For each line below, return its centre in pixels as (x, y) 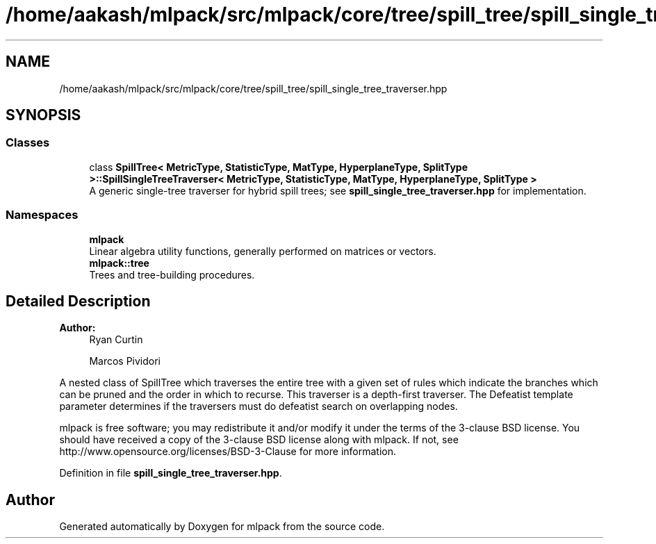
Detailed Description (78, 301)
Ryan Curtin (116, 340)
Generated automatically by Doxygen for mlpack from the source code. (222, 527)
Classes (28, 143)
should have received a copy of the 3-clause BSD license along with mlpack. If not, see (259, 440)
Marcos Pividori (125, 361)
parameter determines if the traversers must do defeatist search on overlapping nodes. (259, 406)
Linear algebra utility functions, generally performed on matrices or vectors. (263, 251)
